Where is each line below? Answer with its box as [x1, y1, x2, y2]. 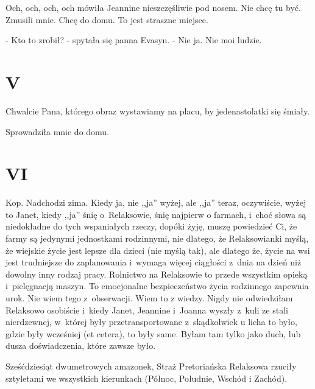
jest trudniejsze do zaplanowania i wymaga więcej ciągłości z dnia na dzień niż [5, 256, 302, 268]
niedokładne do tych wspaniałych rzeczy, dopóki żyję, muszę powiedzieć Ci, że [5, 220, 297, 233]
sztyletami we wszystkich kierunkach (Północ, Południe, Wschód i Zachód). [5, 371, 288, 384]
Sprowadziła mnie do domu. [5, 125, 110, 138]
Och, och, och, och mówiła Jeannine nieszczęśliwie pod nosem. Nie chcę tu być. [5, 1, 301, 13]
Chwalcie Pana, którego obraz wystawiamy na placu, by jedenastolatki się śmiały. [5, 104, 310, 117]
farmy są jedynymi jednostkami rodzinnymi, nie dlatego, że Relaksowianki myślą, [5, 232, 309, 244]
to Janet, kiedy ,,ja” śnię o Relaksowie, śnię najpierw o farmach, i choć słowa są [5, 208, 306, 220]
